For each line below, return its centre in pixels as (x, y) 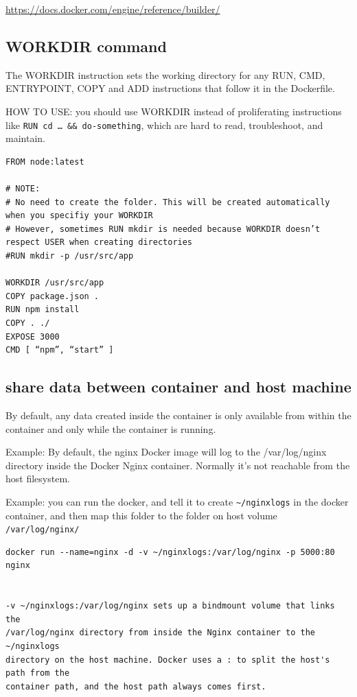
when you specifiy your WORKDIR (79, 216)
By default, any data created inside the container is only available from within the (178, 415)
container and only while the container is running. (111, 428)
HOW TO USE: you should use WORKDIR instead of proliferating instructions (174, 111)
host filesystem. (38, 479)
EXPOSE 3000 (33, 336)
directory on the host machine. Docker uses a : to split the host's (168, 660)
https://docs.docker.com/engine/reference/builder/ (113, 9)
